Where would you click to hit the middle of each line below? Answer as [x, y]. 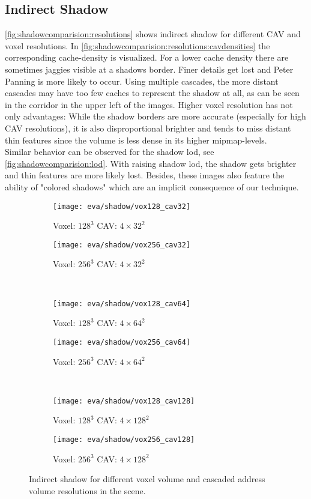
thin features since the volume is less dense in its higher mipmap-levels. [136, 140]
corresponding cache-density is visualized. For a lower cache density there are [147, 57]
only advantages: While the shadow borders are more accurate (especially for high [155, 116]
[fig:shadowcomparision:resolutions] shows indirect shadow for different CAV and [153, 34]
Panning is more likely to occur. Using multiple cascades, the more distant [142, 81]
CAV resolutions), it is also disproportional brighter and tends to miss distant [148, 128]
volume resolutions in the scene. [87, 490]
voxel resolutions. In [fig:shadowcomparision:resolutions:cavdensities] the [137, 45]
